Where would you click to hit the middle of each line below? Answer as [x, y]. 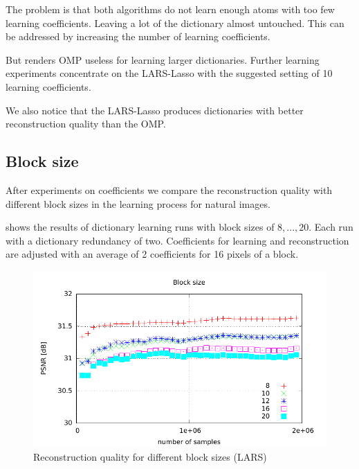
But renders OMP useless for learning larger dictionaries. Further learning [163, 59]
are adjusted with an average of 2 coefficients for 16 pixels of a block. [152, 254]
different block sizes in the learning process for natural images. [138, 203]
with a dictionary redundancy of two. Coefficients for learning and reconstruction [177, 240]
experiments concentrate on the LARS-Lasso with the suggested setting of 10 [169, 73]
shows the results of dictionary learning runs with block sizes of [140, 227]
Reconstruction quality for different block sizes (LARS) [150, 456]
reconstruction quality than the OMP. [86, 124]
